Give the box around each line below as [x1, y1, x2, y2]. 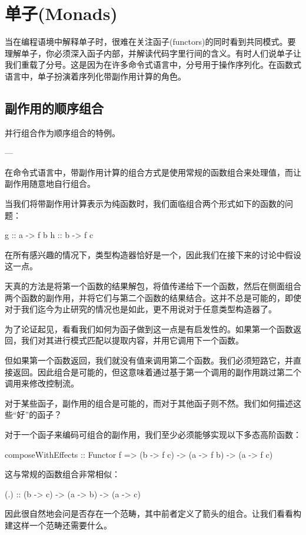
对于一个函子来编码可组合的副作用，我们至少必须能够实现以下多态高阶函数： [5, 428, 301, 440]
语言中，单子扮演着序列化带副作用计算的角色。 [5, 70, 186, 82]
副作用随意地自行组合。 [5, 177, 95, 190]
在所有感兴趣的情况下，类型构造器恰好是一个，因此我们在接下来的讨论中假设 [5, 248, 301, 260]
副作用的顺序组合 [5, 98, 104, 117]
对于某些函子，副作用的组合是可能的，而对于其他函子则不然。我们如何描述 [5, 397, 293, 409]
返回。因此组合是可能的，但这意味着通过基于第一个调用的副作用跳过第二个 [12, 365, 301, 378]
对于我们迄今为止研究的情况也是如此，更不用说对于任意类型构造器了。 [5, 303, 277, 315]
